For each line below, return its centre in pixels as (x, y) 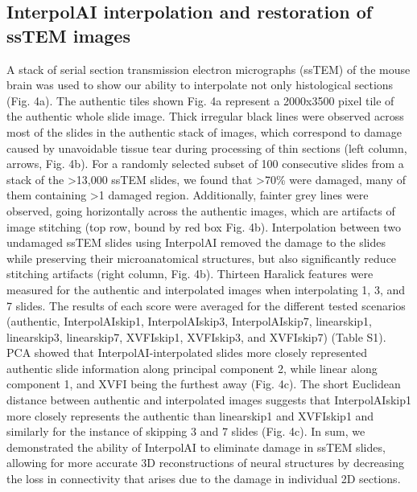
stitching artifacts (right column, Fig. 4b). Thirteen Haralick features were (190, 274)
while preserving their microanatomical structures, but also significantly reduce (202, 258)
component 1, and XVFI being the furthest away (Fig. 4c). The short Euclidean (204, 384)
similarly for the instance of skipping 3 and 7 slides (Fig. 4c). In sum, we (186, 431)
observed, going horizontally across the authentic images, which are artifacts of (201, 210)
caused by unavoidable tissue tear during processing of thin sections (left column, (207, 148)
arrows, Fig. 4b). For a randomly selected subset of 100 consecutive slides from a (205, 164)
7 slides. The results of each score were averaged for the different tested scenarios (206, 305)
